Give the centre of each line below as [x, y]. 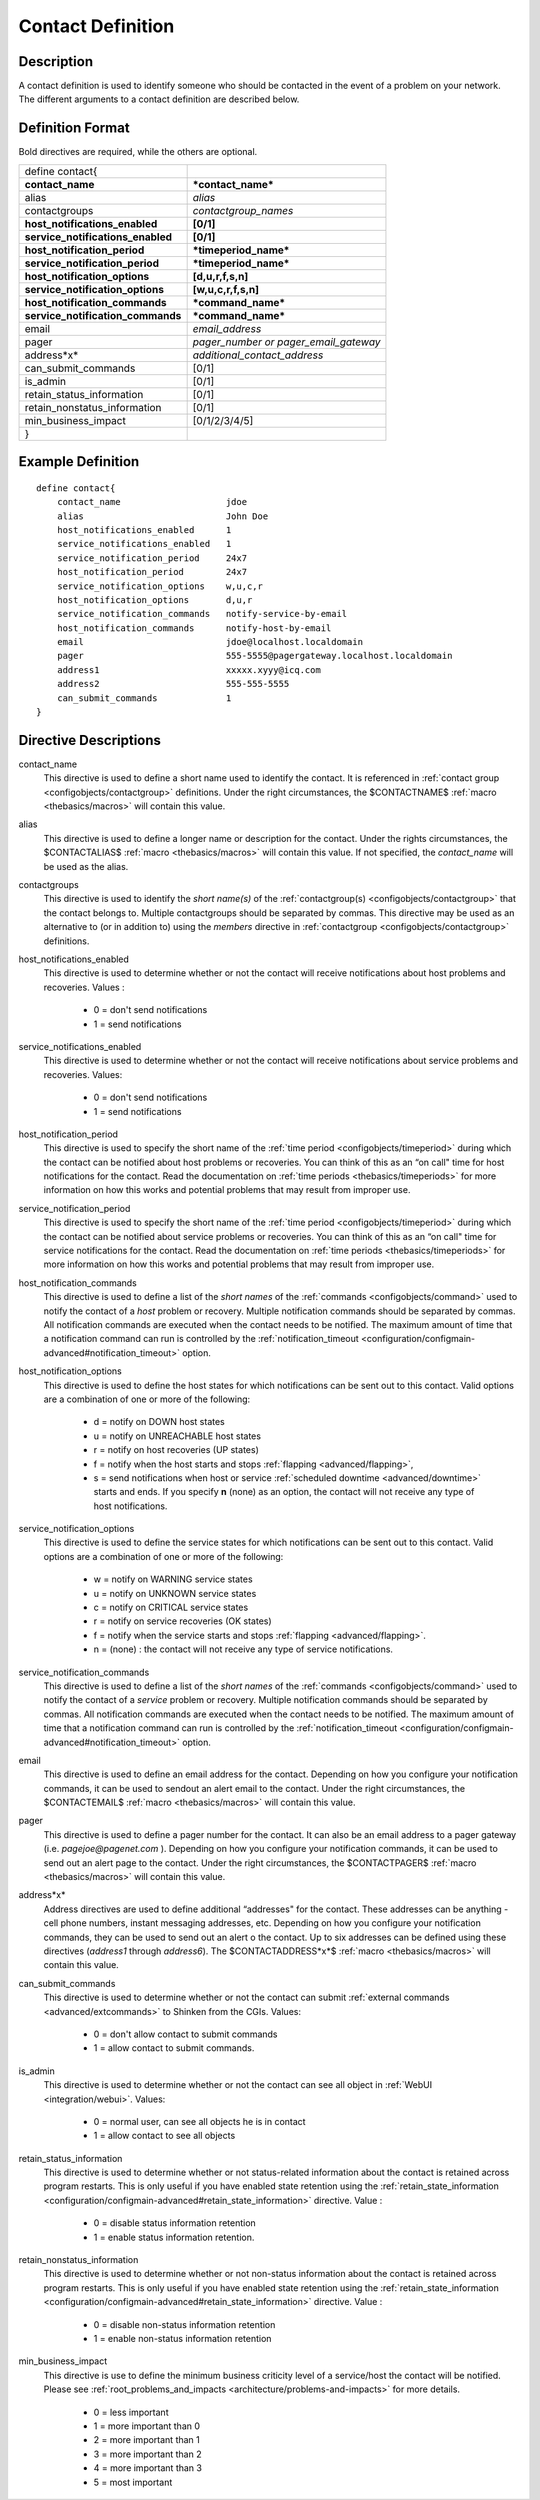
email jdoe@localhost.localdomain [210, 642]
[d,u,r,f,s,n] [220, 276]
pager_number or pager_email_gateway [286, 342]
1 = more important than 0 [146, 2426]
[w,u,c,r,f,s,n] [226, 289]
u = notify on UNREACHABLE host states [177, 1436]
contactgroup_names [243, 210]
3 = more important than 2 [147, 2454]
